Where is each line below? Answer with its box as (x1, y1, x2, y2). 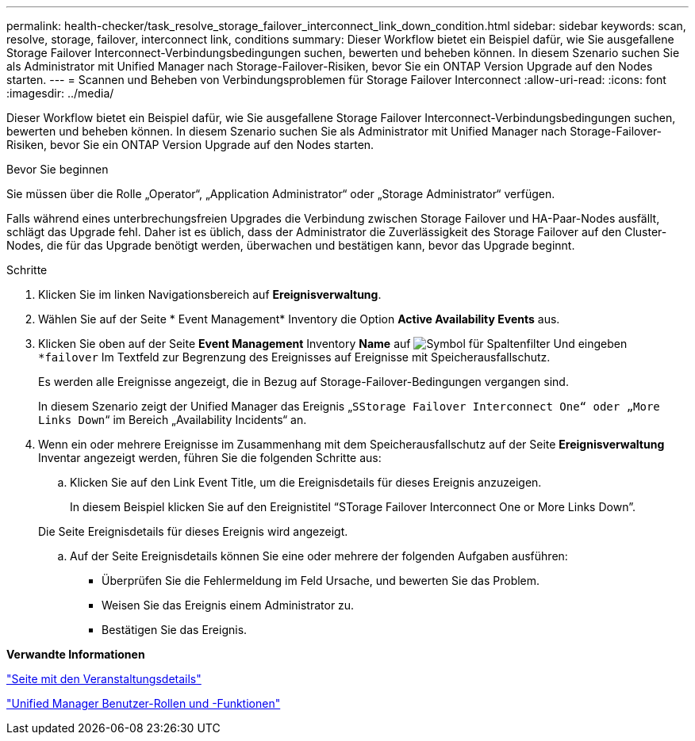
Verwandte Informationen (6, 647, 145, 661)
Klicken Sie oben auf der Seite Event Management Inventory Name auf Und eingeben (38, 337, 628, 350)
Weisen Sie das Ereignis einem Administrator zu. (102, 598, 355, 612)
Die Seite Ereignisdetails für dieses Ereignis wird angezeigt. (38, 525, 348, 538)
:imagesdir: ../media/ (6, 86, 114, 100)
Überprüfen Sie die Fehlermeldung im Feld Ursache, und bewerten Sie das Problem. (102, 574, 540, 587)
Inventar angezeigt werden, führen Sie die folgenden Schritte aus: (38, 451, 382, 464)
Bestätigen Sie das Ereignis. (102, 623, 248, 636)
